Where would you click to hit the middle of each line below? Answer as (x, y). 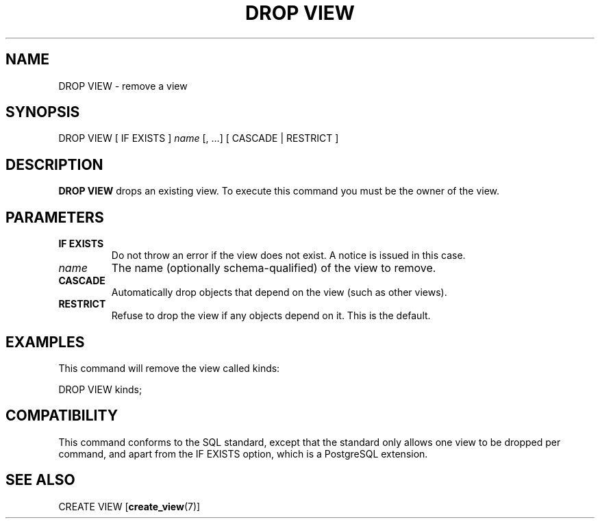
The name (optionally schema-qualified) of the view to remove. (274, 268)
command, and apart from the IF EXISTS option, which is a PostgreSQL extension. (243, 453)
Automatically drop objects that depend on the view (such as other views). (279, 292)
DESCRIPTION (54, 164)
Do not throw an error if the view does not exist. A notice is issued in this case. (288, 255)
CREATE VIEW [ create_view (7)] (129, 506)
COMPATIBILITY (62, 416)
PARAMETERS (55, 217)
